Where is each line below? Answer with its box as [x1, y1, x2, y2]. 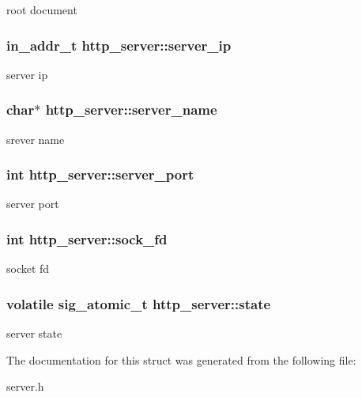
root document [6, 2, 77, 17]
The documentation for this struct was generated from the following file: [6, 351, 356, 368]
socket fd [6, 260, 50, 277]
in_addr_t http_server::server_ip [6, 35, 232, 55]
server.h [6, 378, 44, 395]
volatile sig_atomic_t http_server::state [6, 293, 271, 313]
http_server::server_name [45, 100, 217, 119]
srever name [6, 130, 65, 147]
